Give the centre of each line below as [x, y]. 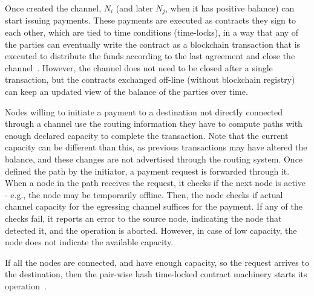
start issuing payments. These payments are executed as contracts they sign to [151, 20]
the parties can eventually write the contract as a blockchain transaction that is [153, 44]
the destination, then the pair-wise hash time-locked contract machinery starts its [156, 274]
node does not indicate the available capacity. [89, 242]
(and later [134, 8]
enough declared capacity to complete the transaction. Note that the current [147, 135]
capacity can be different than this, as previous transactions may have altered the [156, 147]
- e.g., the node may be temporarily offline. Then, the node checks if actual [144, 194]
